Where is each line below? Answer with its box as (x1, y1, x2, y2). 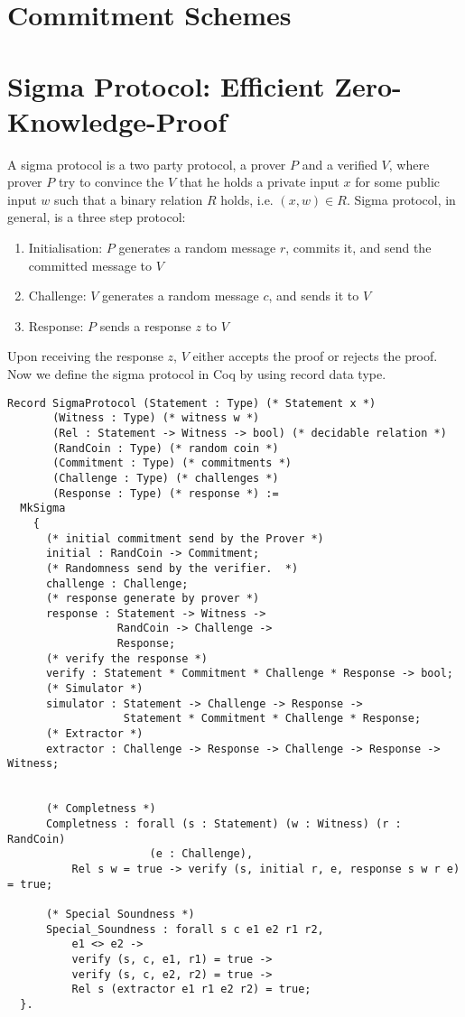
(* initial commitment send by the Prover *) (45, 532, 324, 545)
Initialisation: (28, 238, 103, 257)
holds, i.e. (220, 190, 274, 208)
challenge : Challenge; (45, 577, 189, 590)
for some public (355, 172, 441, 191)
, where (388, 154, 430, 173)
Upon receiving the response (7, 347, 163, 365)
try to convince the (58, 172, 164, 191)
